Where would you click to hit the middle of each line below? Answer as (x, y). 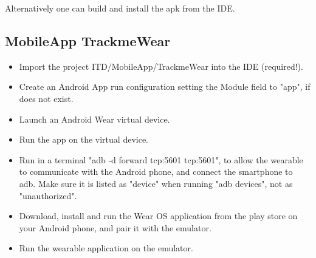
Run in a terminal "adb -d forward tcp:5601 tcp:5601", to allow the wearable (161, 159)
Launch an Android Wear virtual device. (94, 119)
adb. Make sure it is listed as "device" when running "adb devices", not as (156, 183)
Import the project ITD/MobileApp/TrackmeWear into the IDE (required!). (161, 66)
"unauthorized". (48, 195)
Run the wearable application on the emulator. (106, 248)
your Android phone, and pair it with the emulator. (115, 227)
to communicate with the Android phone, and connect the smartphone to (156, 171)
